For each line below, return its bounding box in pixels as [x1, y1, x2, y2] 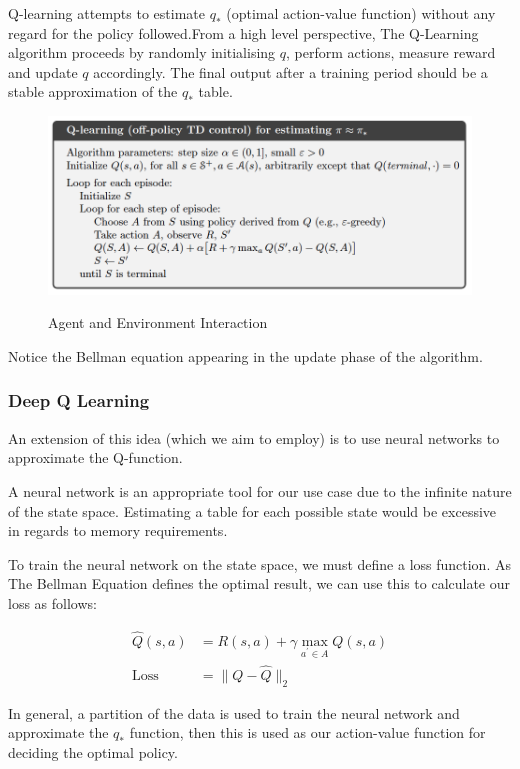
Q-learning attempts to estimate [8, 3, 205, 23]
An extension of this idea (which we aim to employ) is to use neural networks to [8, 427, 500, 448]
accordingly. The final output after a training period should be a [93, 61, 488, 82]
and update [8, 61, 78, 82]
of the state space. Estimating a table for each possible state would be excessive [8, 500, 497, 521]
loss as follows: [8, 592, 97, 613]
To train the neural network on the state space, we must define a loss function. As [8, 553, 511, 574]
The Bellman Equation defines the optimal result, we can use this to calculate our [8, 573, 511, 594]
